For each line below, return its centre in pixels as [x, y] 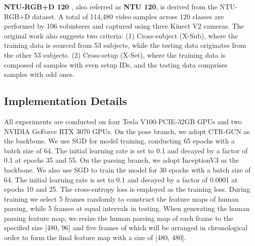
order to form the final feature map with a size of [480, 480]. [95, 237]
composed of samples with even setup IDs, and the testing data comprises [116, 64]
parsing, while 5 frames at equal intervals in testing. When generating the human [127, 208]
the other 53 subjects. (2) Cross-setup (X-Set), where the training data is [115, 54]
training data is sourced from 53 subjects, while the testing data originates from [125, 45]
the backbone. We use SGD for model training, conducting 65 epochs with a [119, 141]
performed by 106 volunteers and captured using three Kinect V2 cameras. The [124, 26]
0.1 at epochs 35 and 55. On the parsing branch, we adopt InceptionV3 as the [122, 160]
